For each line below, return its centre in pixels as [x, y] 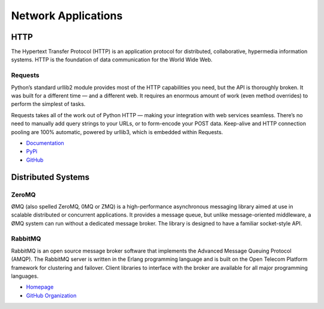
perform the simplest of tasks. [48, 104]
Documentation [45, 143]
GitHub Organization [51, 295]
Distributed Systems [50, 177]
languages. [25, 276]
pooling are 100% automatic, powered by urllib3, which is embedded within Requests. [117, 132]
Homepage [40, 287]
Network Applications [67, 16]
